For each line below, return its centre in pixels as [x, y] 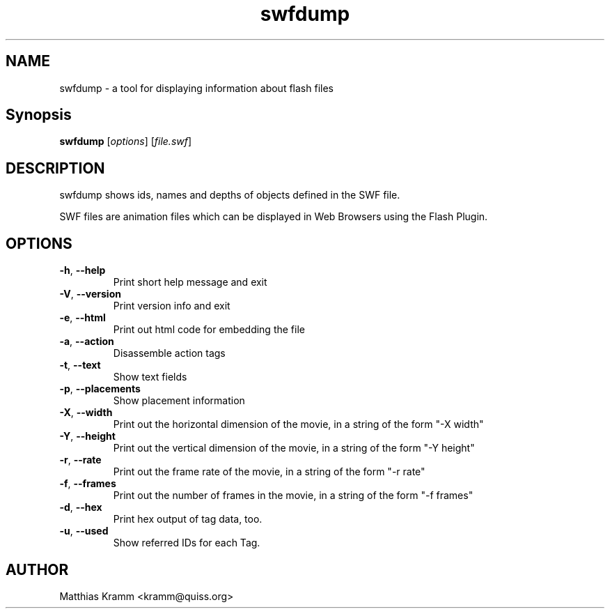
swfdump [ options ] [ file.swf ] [126, 141]
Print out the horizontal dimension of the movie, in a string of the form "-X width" [298, 424]
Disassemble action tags [169, 353]
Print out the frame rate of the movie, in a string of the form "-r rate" [269, 472]
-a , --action [87, 341]
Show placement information [179, 401]
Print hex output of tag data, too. [188, 519]
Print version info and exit [172, 306]
